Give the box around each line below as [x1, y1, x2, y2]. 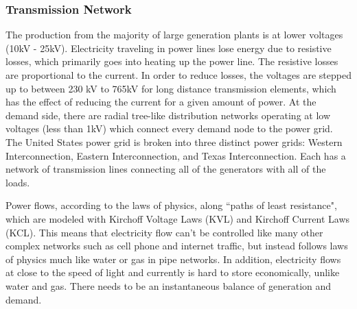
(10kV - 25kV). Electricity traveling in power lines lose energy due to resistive [5, 40, 332, 55]
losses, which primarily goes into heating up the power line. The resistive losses [5, 54, 338, 69]
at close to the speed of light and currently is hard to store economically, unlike [5, 265, 340, 280]
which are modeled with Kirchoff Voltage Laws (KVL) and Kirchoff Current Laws [5, 211, 350, 225]
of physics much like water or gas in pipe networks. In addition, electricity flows [5, 251, 341, 266]
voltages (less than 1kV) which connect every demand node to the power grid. [5, 121, 333, 136]
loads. [5, 175, 30, 189]
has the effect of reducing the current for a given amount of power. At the [5, 95, 316, 109]
